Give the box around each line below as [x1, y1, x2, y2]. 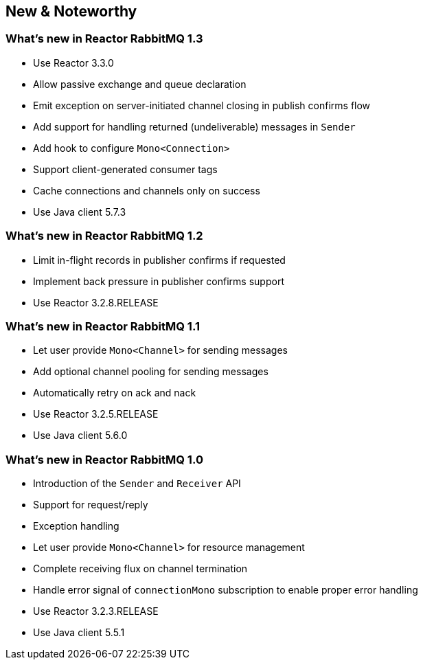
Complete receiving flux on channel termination [33, 563, 248, 575]
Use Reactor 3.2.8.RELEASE [33, 296, 159, 308]
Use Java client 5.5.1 [33, 627, 125, 639]
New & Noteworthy [5, 3, 137, 20]
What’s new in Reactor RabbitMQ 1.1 [5, 319, 200, 333]
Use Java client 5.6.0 [33, 429, 128, 442]
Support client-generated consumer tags [33, 163, 218, 175]
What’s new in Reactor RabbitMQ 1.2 [5, 229, 203, 243]
